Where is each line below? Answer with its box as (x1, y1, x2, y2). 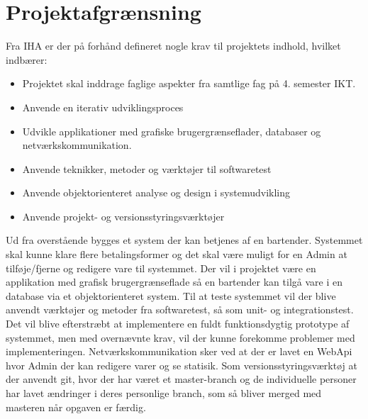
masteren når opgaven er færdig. (6, 399, 146, 414)
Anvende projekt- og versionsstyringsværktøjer (22, 208, 225, 223)
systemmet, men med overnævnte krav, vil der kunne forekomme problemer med (6, 330, 355, 345)
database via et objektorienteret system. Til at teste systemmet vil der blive (6, 288, 336, 303)
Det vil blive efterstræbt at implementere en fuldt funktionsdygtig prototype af (6, 316, 350, 331)
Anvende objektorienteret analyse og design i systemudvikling (22, 185, 291, 200)
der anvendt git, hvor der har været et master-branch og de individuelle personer (6, 371, 357, 386)
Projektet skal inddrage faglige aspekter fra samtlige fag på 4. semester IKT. (22, 76, 356, 91)
